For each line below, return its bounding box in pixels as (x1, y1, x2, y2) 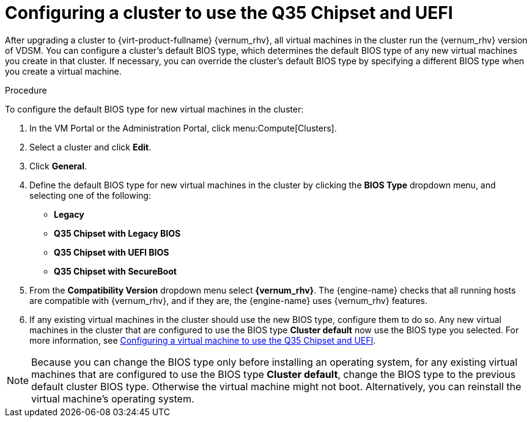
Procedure (5, 84, 47, 95)
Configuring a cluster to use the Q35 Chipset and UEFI (5, 2, 453, 23)
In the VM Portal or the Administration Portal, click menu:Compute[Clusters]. (29, 122, 337, 133)
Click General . (29, 160, 87, 171)
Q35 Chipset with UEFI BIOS (54, 246, 169, 257)
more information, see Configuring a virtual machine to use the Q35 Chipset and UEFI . (29, 335, 376, 346)
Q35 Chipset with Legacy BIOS (54, 228, 181, 239)
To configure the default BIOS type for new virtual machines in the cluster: (5, 103, 304, 114)
